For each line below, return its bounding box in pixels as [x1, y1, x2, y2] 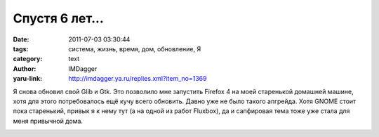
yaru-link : [13, 74, 42, 83]
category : [13, 55, 43, 63]
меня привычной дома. [13, 117, 84, 125]
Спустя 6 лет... [13, 11, 105, 26]
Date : [13, 35, 29, 44]
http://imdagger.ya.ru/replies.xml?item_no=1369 [68, 74, 207, 83]
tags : [13, 44, 29, 53]
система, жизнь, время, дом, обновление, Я [68, 44, 201, 53]
